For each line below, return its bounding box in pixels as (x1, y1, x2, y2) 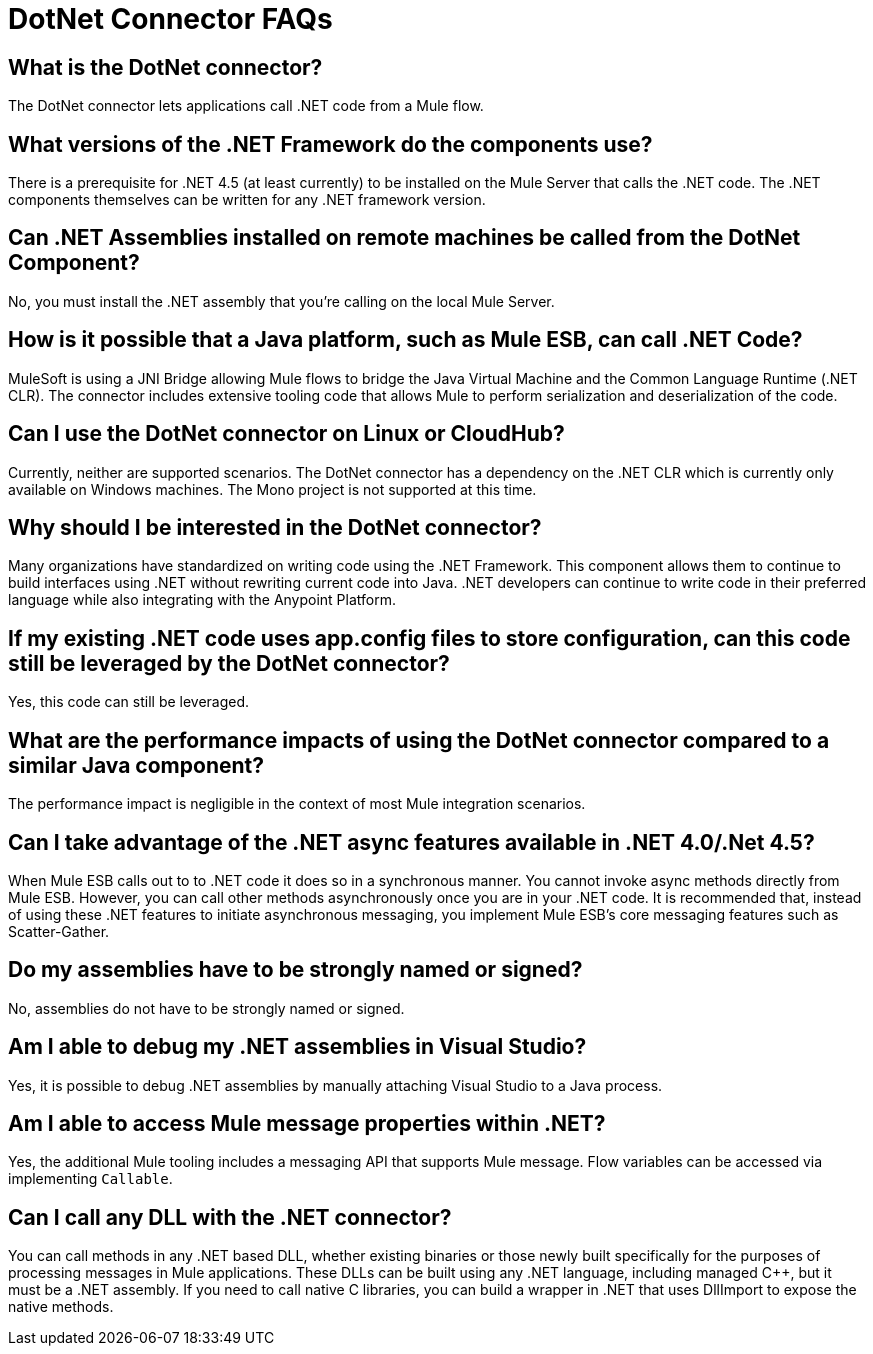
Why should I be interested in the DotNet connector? (8, 514, 542, 540)
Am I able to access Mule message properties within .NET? (8, 1111, 606, 1137)
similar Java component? (8, 752, 264, 778)
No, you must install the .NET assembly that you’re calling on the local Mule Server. (8, 292, 555, 310)
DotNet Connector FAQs (8, 2, 333, 36)
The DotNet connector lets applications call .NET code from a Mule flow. (8, 97, 484, 115)
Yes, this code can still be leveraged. (8, 693, 250, 711)
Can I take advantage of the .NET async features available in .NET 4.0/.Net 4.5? (8, 829, 815, 855)
